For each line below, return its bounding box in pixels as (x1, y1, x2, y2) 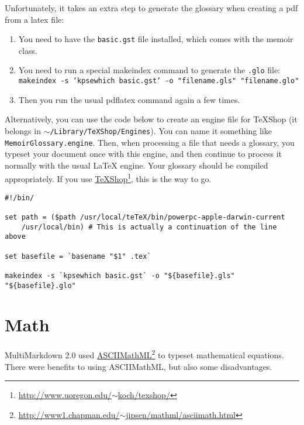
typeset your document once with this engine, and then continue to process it (5, 148, 282, 160)
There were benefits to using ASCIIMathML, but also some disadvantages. (5, 360, 272, 372)
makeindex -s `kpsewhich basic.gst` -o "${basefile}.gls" (5, 271, 235, 280)
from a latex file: (5, 13, 64, 25)
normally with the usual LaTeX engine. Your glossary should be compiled (5, 159, 268, 171)
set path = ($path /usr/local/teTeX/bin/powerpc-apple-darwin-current (5, 213, 285, 221)
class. (18, 44, 37, 56)
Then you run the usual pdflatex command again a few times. (18, 93, 240, 105)
